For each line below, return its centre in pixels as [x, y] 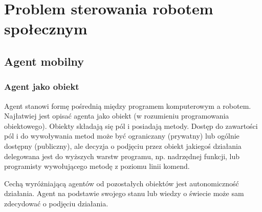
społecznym [46, 28]
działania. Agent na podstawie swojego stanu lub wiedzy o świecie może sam [124, 193]
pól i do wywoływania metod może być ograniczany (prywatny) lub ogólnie [122, 136]
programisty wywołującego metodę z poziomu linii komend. [97, 166]
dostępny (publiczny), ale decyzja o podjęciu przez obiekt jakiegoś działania [123, 146]
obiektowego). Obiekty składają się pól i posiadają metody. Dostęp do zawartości [131, 126]
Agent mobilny [44, 61]
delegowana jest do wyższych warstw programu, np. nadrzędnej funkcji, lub [122, 156]
